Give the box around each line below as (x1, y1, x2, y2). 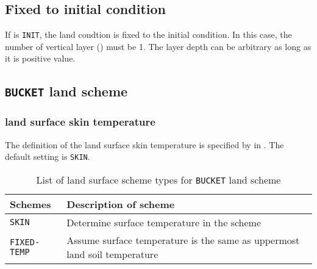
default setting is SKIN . (5, 150, 90, 163)
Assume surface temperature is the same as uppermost (66, 232, 300, 247)
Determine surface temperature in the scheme (66, 215, 262, 229)
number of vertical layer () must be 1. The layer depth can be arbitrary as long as (5, 40, 312, 52)
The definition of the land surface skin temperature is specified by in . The (5, 138, 284, 151)
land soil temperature (66, 246, 158, 261)
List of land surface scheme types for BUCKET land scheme (36, 172, 281, 187)
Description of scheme (66, 196, 175, 211)
